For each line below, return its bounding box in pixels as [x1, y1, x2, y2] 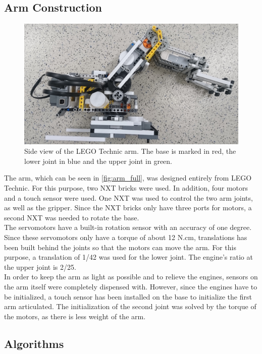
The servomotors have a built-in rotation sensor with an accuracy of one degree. [4, 222, 252, 232]
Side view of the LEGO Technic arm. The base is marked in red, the [24, 146, 236, 156]
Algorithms [4, 335, 64, 351]
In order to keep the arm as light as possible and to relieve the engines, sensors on [4, 271, 258, 282]
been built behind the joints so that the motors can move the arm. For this [4, 242, 236, 252]
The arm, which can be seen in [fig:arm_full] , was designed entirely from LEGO [4, 172, 252, 183]
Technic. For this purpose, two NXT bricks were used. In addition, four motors [4, 183, 248, 193]
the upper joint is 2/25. [4, 261, 76, 272]
